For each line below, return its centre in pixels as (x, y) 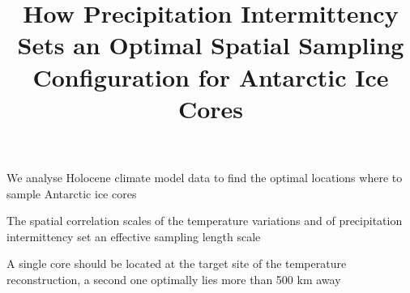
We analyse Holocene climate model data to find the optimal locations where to (205, 177)
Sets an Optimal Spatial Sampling (211, 45)
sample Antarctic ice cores (72, 193)
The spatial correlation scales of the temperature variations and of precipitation (205, 221)
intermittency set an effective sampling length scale (134, 236)
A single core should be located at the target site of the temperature (177, 263)
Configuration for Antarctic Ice (211, 76)
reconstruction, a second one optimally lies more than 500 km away (174, 279)
